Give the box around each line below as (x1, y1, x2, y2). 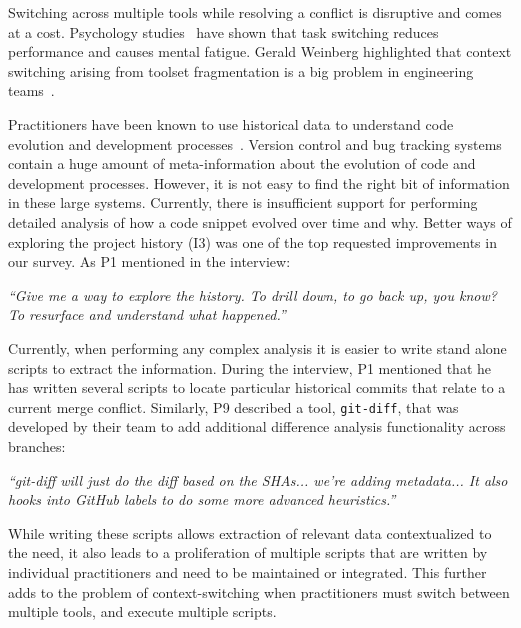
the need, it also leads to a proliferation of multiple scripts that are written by (8, 542, 488, 563)
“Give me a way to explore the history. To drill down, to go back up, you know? (8, 284, 497, 305)
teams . (8, 80, 55, 101)
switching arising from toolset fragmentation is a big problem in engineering (8, 60, 474, 81)
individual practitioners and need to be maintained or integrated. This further (8, 561, 487, 582)
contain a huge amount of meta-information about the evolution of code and (8, 153, 476, 174)
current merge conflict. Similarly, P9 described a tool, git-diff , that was (8, 396, 459, 417)
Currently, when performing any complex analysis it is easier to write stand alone (8, 337, 507, 358)
